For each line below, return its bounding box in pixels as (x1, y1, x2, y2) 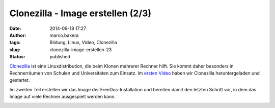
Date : (9, 25, 21, 31)
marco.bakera (49, 32, 79, 38)
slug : (9, 46, 20, 53)
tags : (9, 40, 21, 46)
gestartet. (9, 77, 30, 83)
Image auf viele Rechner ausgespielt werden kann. (9, 94, 116, 100)
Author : (9, 32, 26, 38)
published (49, 54, 71, 60)
